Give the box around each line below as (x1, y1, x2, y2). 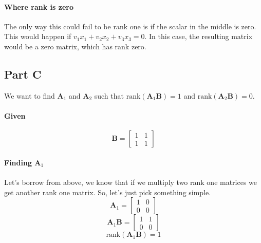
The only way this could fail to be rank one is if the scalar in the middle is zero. (4, 21, 256, 31)
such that (94, 90, 124, 101)
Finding (4, 157, 32, 167)
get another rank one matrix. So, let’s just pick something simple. (4, 186, 211, 197)
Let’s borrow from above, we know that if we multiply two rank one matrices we (4, 176, 257, 187)
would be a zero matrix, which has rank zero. (4, 41, 146, 51)
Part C (4, 66, 42, 82)
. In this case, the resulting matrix (144, 31, 253, 42)
